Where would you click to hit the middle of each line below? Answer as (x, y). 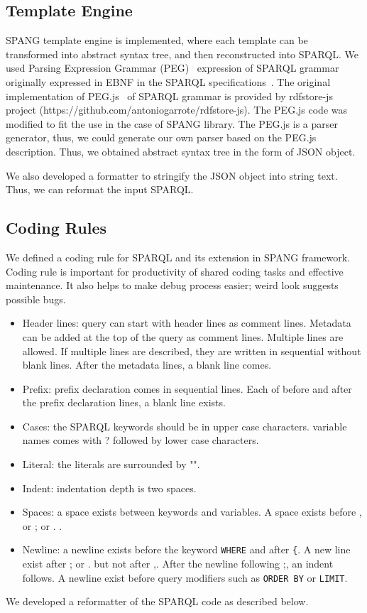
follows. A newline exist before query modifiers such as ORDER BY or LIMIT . (185, 577)
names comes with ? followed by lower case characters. (141, 440)
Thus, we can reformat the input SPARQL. (100, 189)
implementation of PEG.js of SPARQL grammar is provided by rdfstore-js (169, 96)
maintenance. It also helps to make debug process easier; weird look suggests (172, 285)
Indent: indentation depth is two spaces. (109, 488)
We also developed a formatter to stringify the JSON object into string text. (172, 175)
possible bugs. (36, 299)
